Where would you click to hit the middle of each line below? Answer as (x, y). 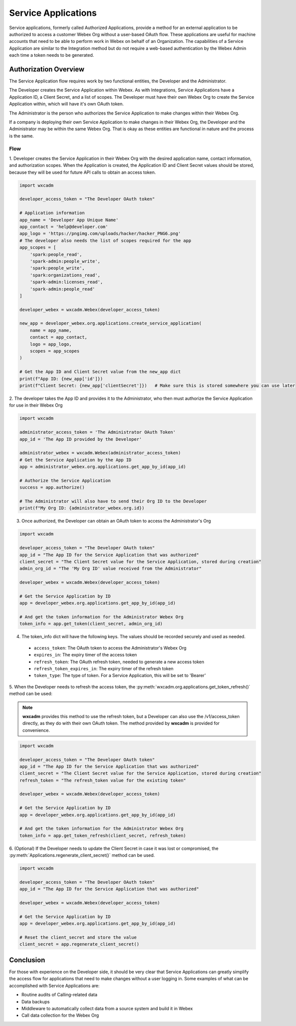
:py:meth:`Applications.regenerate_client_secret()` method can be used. (82, 855)
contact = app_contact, (58, 337)
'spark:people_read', (56, 254)
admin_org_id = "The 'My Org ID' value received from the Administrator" (111, 569)
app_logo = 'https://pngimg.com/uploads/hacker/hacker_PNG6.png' (100, 234)
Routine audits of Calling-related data (59, 995)
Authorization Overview (47, 69)
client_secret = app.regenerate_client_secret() (79, 944)
